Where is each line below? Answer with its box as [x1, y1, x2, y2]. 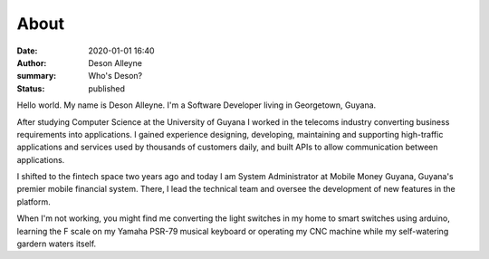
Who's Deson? [88, 71, 143, 82]
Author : [16, 57, 47, 68]
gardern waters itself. [16, 238, 97, 249]
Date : [16, 45, 38, 56]
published [88, 82, 126, 94]
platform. [16, 196, 52, 207]
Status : [16, 82, 45, 94]
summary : [16, 71, 57, 82]
